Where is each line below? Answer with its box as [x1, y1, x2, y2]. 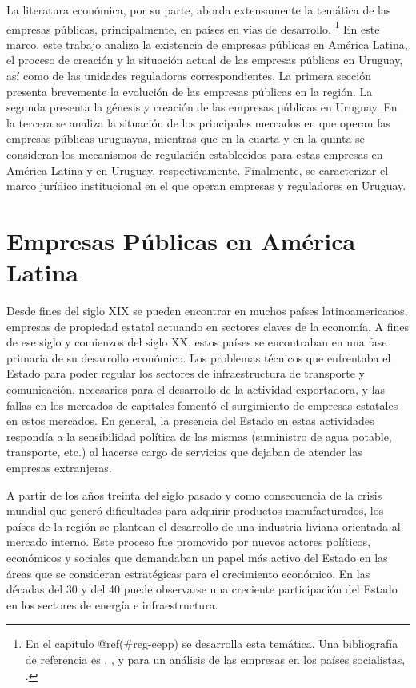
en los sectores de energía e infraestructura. [6, 596, 218, 613]
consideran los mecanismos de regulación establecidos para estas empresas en [6, 146, 383, 162]
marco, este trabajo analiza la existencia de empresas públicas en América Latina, [6, 35, 408, 52]
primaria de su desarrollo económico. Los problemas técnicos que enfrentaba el [6, 349, 391, 366]
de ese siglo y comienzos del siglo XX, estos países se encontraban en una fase [6, 334, 387, 350]
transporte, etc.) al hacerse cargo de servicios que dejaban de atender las [6, 443, 362, 460]
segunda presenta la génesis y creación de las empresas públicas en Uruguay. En [6, 99, 398, 115]
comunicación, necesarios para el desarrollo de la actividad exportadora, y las [6, 381, 386, 398]
